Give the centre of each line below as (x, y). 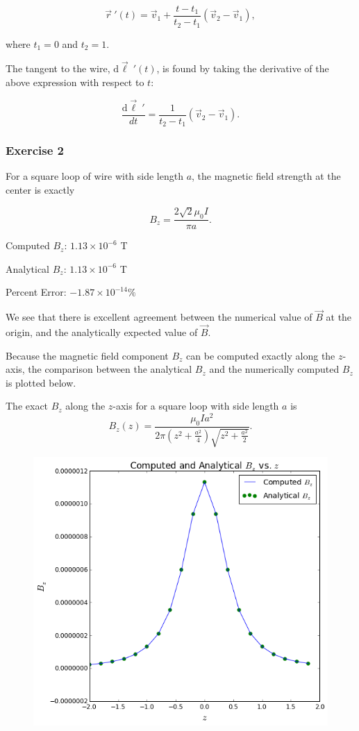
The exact (27, 406)
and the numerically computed (274, 369)
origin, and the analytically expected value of (102, 332)
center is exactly (40, 190)
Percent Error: (36, 292)
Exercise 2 (35, 150)
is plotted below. (41, 382)
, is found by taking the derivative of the (243, 68)
